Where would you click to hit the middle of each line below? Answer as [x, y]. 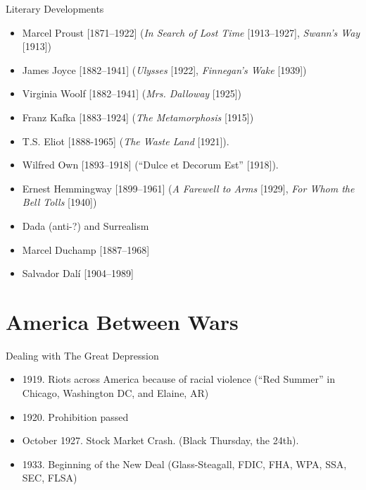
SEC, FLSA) [50, 478]
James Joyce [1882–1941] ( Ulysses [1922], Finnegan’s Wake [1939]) [164, 69]
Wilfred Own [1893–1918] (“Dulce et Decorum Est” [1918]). [150, 165]
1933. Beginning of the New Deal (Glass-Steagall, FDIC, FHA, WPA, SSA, [184, 464]
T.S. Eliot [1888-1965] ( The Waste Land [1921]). [126, 141]
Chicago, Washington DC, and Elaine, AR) [115, 393]
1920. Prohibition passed [75, 416]
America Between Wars [122, 321]
